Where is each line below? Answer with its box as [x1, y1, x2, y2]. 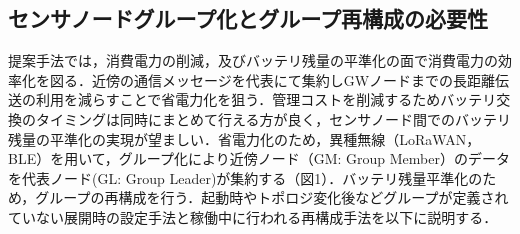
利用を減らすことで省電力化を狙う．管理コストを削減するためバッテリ [35, 89, 497, 110]
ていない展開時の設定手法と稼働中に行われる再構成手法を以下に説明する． [8, 206, 498, 227]
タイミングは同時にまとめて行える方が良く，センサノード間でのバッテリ [35, 108, 511, 129]
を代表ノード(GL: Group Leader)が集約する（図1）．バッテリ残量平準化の [8, 167, 483, 188]
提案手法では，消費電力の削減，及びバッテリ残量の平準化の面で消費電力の [8, 50, 498, 71]
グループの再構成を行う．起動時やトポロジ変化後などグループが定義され [35, 187, 509, 208]
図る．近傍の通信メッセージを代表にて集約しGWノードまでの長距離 [49, 69, 496, 90]
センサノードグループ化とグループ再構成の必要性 [8, 3, 489, 34]
